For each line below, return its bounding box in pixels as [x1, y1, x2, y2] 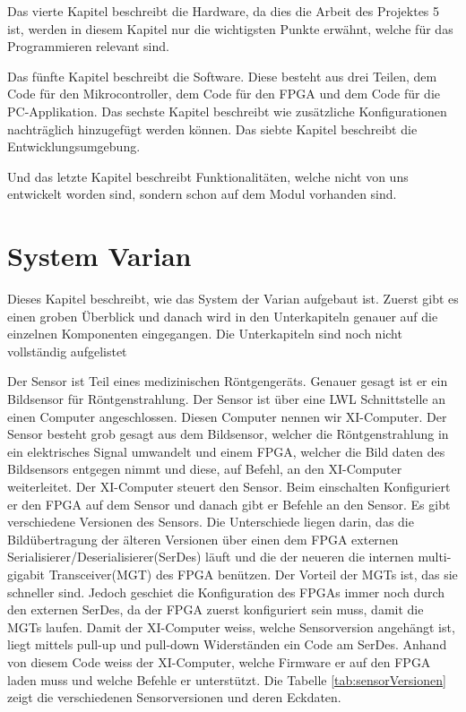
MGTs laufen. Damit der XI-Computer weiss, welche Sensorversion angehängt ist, [7, 617, 455, 636]
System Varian [7, 237, 192, 274]
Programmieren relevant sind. [7, 37, 169, 56]
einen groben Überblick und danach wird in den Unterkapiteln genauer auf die [7, 306, 438, 325]
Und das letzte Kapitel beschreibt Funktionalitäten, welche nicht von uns [7, 167, 409, 185]
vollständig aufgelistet [7, 341, 127, 360]
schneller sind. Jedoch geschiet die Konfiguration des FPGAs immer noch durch [7, 582, 445, 601]
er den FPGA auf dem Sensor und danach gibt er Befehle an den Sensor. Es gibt [7, 494, 451, 513]
